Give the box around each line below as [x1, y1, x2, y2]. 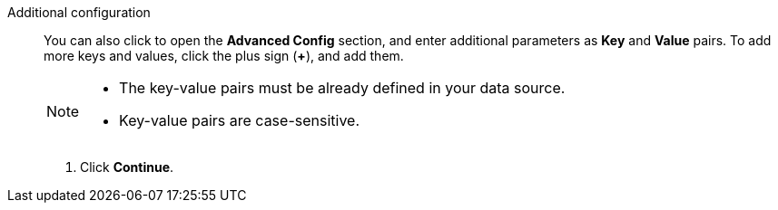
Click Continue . [80, 159, 174, 175]
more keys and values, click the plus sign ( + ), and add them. [44, 48, 404, 63]
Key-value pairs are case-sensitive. [119, 111, 360, 129]
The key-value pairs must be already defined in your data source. [119, 79, 566, 97]
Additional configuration [7, 5, 151, 20]
